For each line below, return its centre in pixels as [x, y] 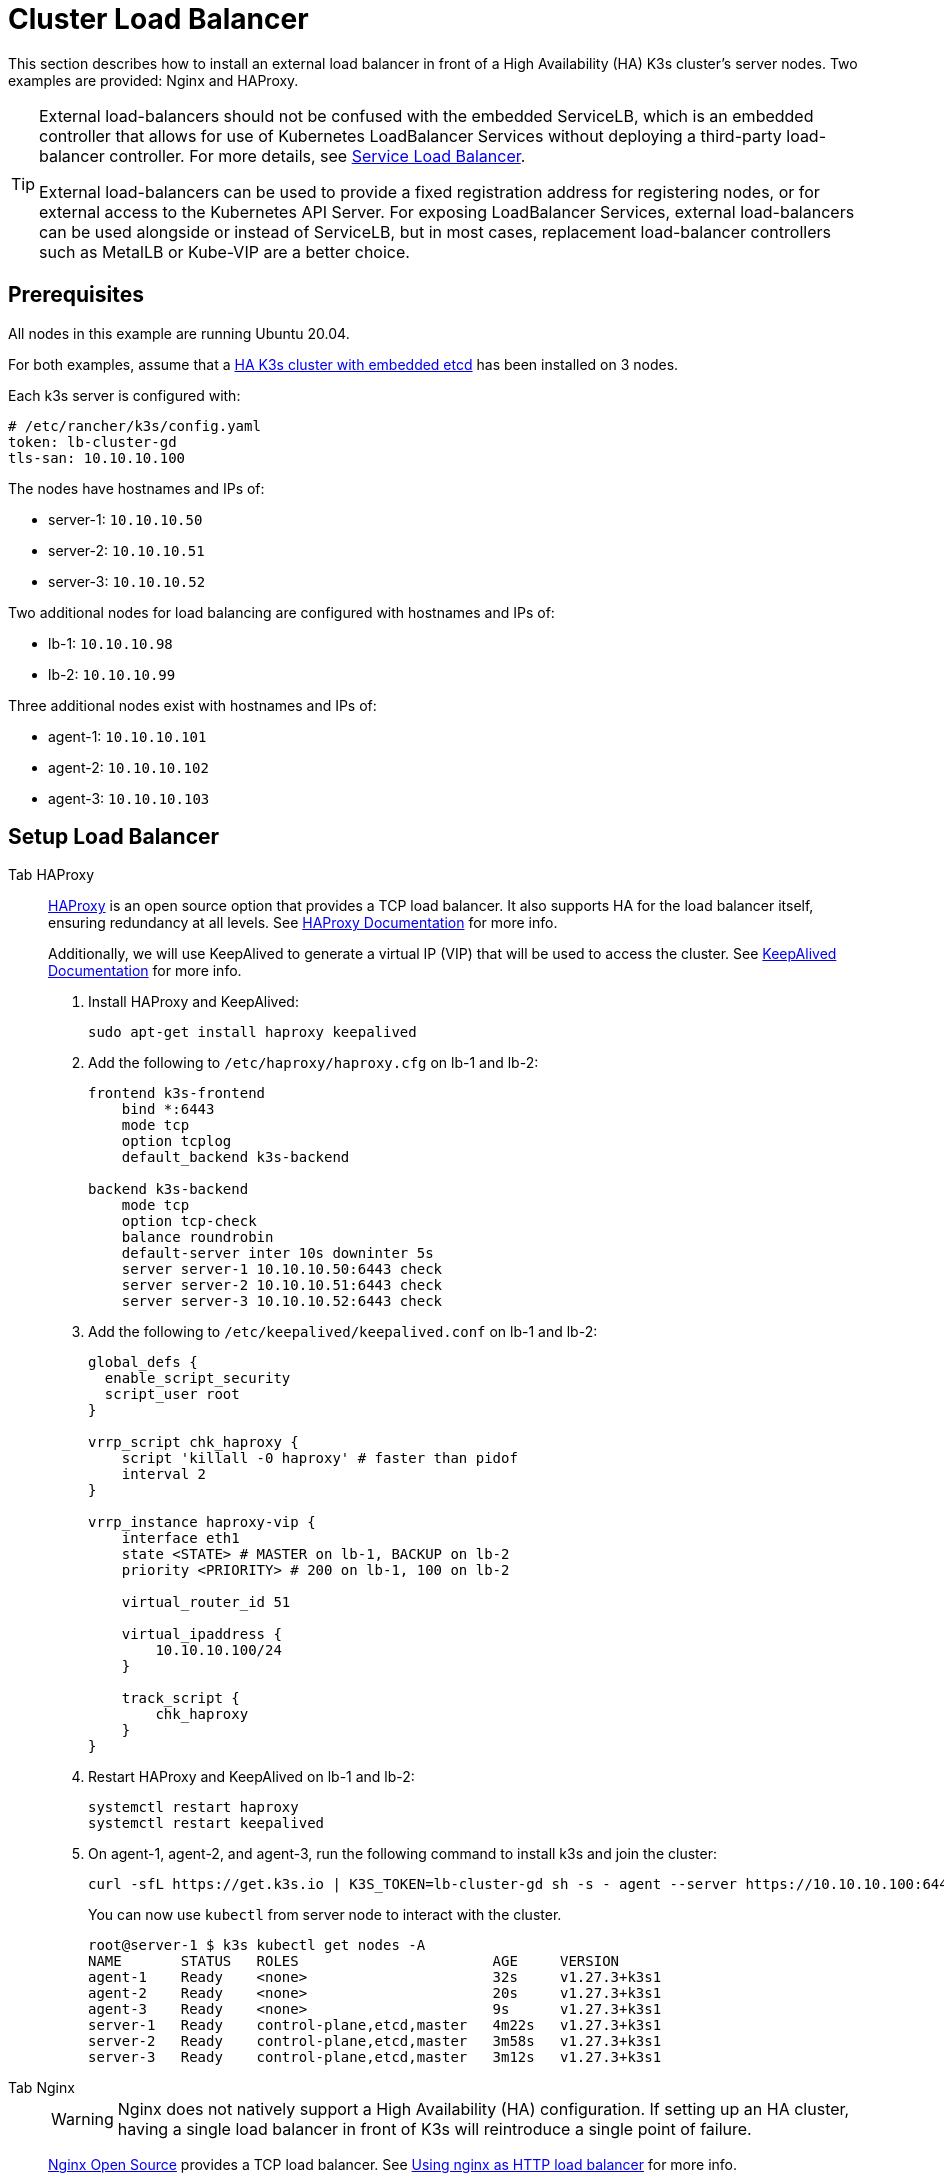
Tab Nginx [41, 2088]
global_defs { [143, 1362]
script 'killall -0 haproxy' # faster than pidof [319, 1458]
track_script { [180, 1698]
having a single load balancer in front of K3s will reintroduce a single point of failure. [434, 2129]
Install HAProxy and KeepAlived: [193, 1002]
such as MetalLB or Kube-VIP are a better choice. [224, 251]
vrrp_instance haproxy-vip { [202, 1522]
